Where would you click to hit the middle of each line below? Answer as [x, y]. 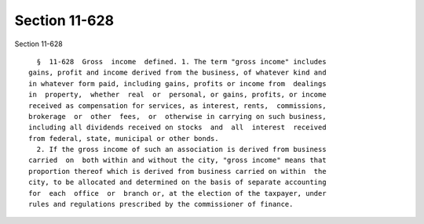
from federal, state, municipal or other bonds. [124, 138]
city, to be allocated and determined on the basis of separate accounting [177, 182]
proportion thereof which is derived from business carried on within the [177, 171]
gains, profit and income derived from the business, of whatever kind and [177, 73]
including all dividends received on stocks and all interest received [177, 128]
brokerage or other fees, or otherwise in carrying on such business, [177, 116]
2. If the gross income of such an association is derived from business [181, 150]
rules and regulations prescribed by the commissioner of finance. [161, 204]
